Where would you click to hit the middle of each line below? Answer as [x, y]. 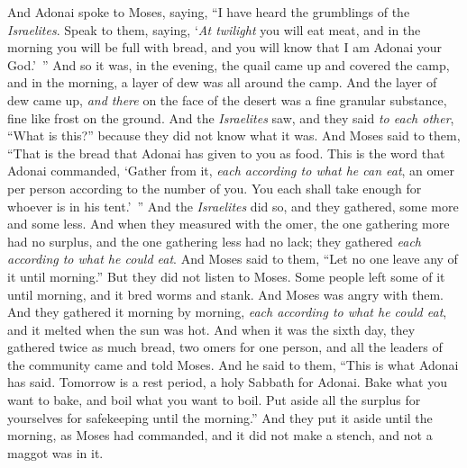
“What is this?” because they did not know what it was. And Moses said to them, [234, 135]
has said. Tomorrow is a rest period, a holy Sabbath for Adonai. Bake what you [227, 382]
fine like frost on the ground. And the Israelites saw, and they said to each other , [231, 117]
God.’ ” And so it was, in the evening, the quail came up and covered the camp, [229, 64]
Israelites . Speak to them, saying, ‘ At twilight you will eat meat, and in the [214, 29]
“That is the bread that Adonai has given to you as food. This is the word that [226, 153]
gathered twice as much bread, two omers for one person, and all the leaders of [225, 347]
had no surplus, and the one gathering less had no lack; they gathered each [214, 241]
